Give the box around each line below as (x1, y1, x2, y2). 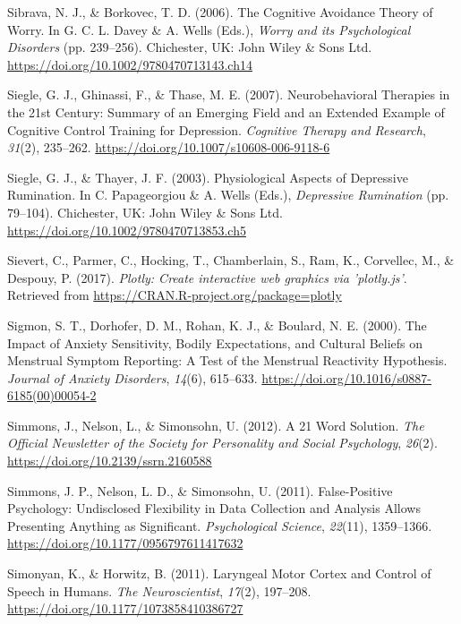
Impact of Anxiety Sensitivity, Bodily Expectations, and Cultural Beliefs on (7, 333, 423, 352)
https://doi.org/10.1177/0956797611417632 (7, 534, 243, 552)
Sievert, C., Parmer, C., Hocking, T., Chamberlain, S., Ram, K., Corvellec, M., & (7, 251, 455, 269)
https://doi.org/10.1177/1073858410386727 (7, 599, 243, 618)
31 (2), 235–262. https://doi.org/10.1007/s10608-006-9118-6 (7, 138, 330, 157)
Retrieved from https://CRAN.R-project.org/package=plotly (7, 286, 342, 304)
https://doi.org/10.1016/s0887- (261, 368, 431, 387)
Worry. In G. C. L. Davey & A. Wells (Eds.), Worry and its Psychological (7, 20, 411, 38)
